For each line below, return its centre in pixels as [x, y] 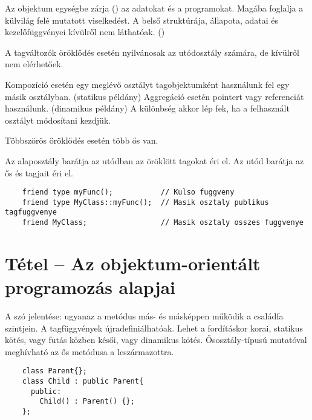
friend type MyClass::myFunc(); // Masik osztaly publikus [145, 202]
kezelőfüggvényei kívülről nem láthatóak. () [85, 32]
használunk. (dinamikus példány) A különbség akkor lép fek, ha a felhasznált [147, 108]
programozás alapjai [90, 287]
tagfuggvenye [31, 212]
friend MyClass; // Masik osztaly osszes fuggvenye [163, 223]
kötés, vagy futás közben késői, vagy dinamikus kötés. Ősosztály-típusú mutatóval [156, 340]
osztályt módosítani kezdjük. [58, 120]
